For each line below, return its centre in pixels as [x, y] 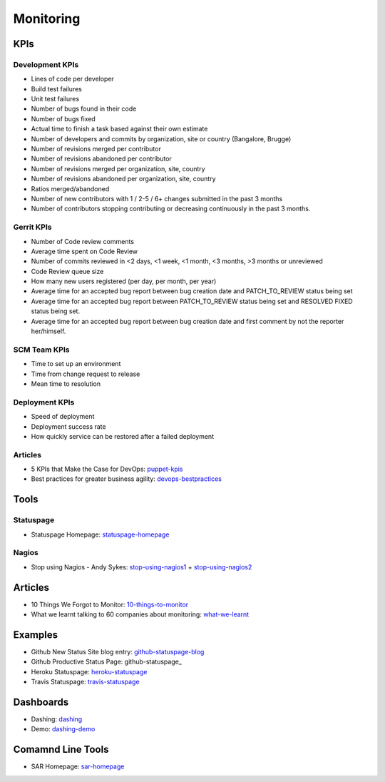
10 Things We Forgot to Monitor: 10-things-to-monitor [110, 604]
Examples [36, 635]
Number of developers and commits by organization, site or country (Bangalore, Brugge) [161, 138]
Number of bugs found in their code [84, 109]
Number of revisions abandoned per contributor [102, 159]
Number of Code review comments [83, 241]
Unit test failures [55, 99]
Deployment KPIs [44, 402]
